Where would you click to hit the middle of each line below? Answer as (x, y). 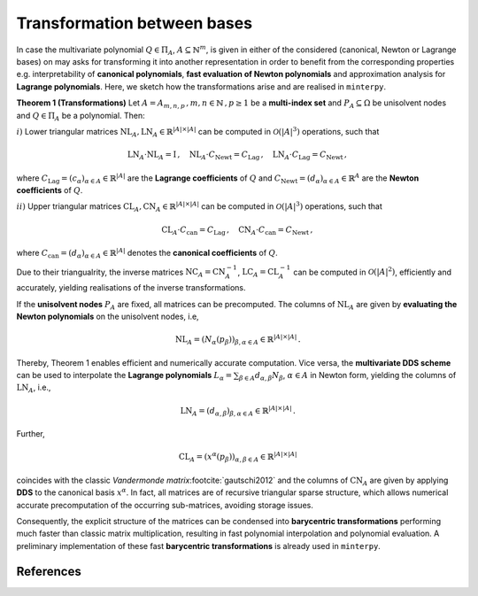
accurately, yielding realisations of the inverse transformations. (131, 288)
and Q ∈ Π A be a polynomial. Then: (81, 116)
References (49, 571)
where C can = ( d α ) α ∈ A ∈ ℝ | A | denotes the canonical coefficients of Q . (147, 253)
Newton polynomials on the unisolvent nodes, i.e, (108, 316)
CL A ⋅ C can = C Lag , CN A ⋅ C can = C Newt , (237, 230)
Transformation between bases (134, 23)
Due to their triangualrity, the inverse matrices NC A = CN (121, 273)
